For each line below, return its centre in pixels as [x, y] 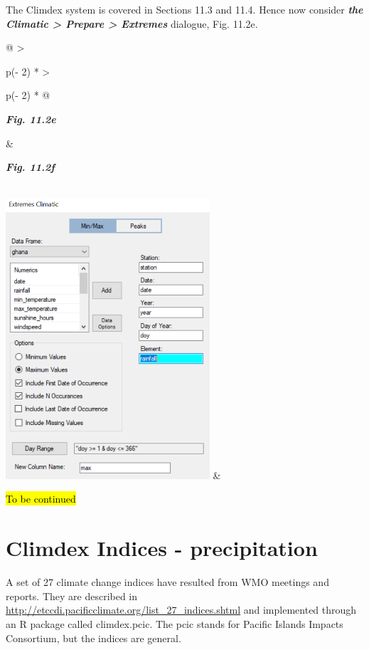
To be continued [41, 499]
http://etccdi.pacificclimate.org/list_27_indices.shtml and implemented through [181, 610]
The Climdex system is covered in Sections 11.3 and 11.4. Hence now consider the [184, 9]
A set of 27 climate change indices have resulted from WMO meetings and [167, 582]
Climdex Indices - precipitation [162, 548]
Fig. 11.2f [30, 167]
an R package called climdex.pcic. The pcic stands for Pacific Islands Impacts [175, 623]
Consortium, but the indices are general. [93, 638]
